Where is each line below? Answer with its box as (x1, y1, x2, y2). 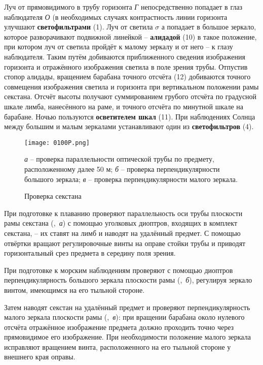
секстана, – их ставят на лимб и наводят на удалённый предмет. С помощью (4, 227, 241, 238)
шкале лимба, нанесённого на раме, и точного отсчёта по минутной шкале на (4, 101, 244, 111)
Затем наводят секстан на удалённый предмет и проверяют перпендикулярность (4, 301, 250, 312)
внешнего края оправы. (4, 351, 76, 362)
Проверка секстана (24, 191, 82, 201)
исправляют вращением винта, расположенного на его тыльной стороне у (4, 341, 231, 352)
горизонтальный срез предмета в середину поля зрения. (4, 248, 176, 258)
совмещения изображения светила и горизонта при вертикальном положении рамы (4, 81, 259, 92)
